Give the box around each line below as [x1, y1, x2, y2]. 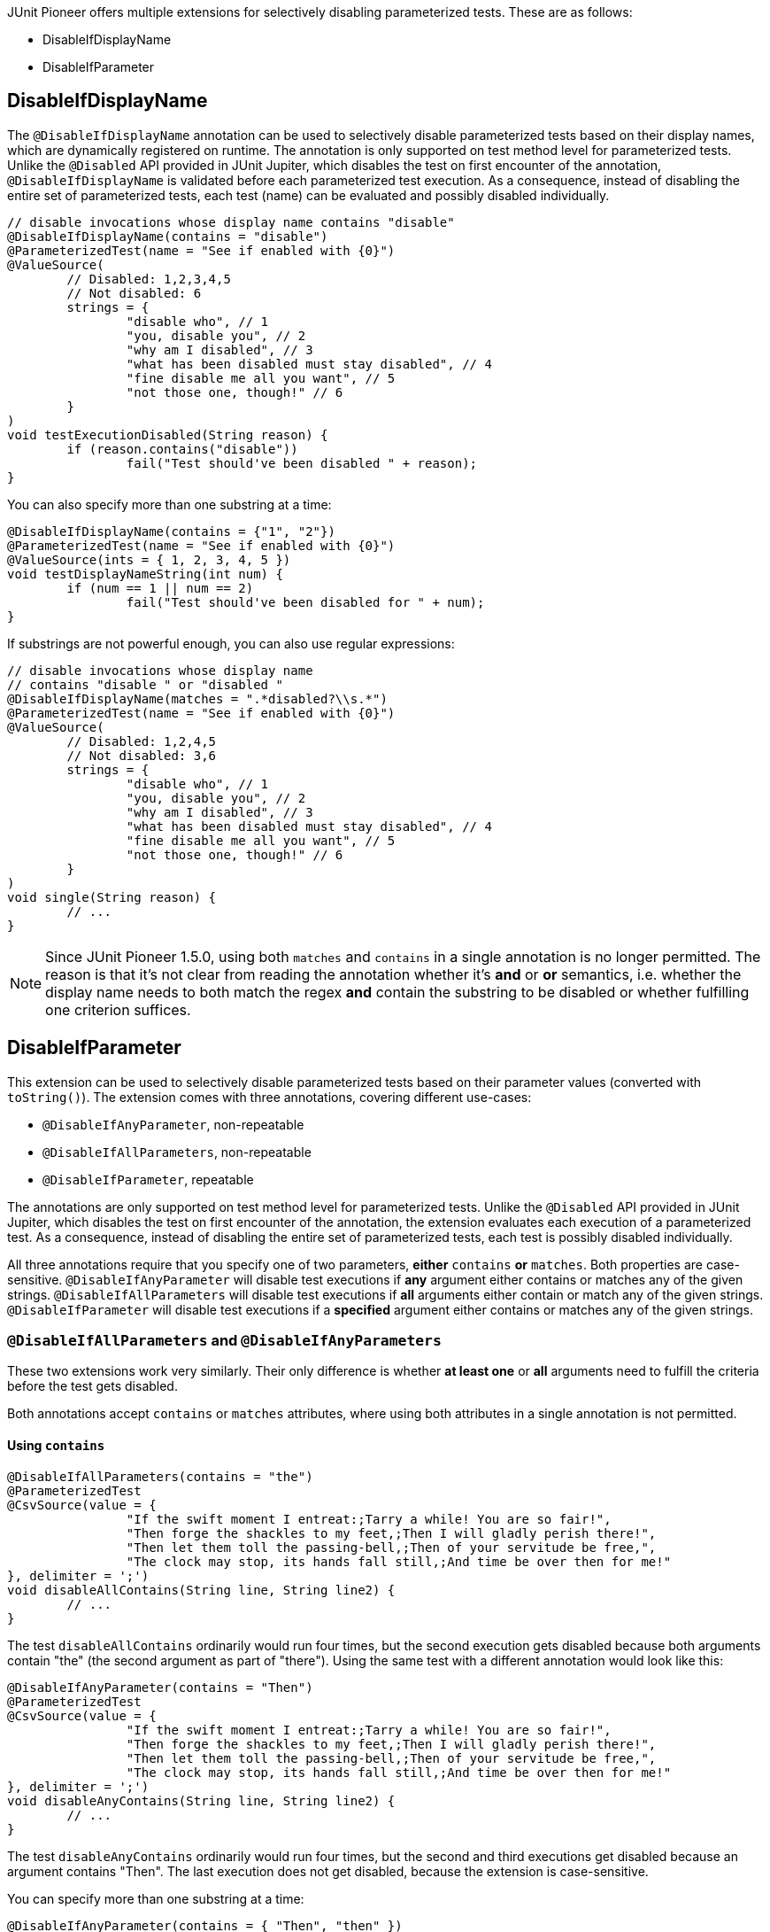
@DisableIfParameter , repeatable [42, 1171, 254, 1187]
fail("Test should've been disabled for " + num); [126, 594, 485, 609]
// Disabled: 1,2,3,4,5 [66, 271, 231, 286]
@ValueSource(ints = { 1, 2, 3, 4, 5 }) [7, 552, 291, 567]
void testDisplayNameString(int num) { [7, 566, 283, 581]
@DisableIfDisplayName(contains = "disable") [7, 229, 328, 244]
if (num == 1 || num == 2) [66, 580, 254, 595]
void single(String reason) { [7, 889, 217, 904]
